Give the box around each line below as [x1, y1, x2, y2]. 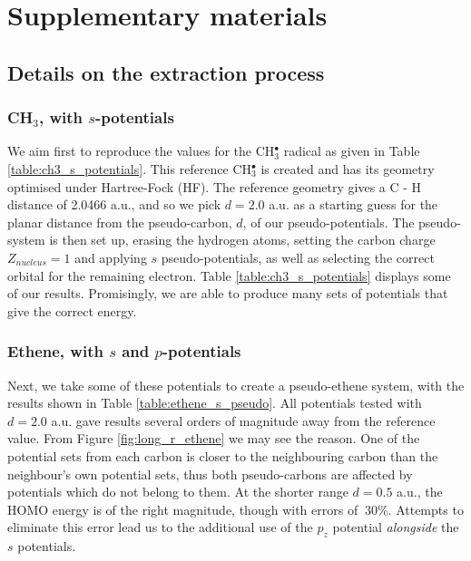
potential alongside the [332, 517, 459, 537]
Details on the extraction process [7, 58, 325, 86]
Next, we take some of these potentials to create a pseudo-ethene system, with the [7, 375, 465, 394]
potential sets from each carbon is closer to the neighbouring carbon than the [7, 446, 438, 465]
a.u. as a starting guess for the [269, 195, 438, 214]
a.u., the [397, 482, 443, 501]
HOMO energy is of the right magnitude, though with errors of [7, 499, 358, 518]
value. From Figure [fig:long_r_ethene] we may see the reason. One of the [7, 429, 420, 448]
